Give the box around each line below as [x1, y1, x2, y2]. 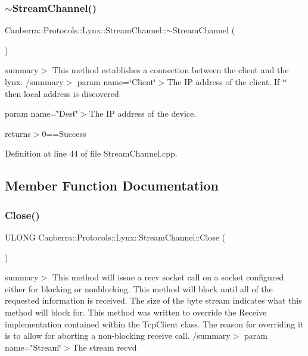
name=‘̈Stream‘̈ [5, 341, 61, 353]
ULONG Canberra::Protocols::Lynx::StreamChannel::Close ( [5, 230, 226, 243]
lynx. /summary [5, 76, 64, 88]
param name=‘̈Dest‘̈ [5, 107, 78, 120]
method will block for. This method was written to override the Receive [5, 305, 267, 318]
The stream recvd [72, 341, 137, 353]
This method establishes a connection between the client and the [52, 64, 289, 76]
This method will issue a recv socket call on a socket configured [52, 271, 284, 283]
